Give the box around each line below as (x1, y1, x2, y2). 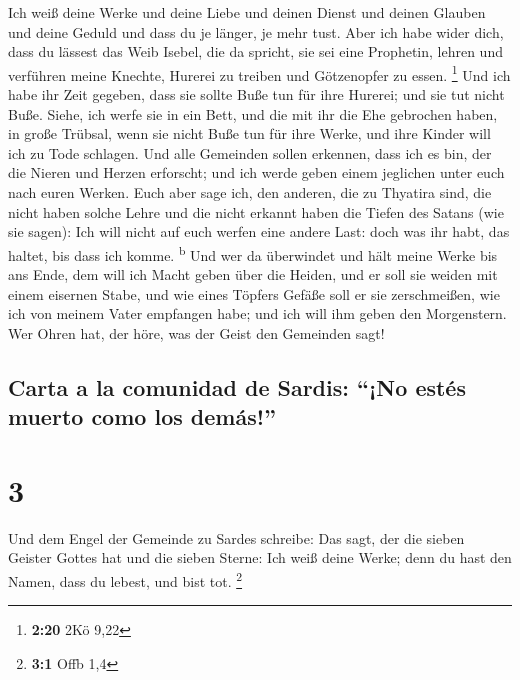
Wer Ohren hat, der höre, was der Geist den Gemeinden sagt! (8, 322, 385, 343)
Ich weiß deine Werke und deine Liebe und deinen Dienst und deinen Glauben (8, 2, 486, 22)
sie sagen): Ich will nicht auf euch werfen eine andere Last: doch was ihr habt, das (8, 221, 510, 242)
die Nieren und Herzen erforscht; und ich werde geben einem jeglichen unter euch (8, 162, 505, 183)
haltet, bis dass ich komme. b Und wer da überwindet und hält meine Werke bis (8, 241, 498, 265)
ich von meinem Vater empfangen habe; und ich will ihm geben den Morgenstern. (8, 303, 507, 324)
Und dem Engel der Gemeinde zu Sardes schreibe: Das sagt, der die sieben (8, 527, 465, 548)
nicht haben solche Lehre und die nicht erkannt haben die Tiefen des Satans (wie (8, 201, 504, 222)
